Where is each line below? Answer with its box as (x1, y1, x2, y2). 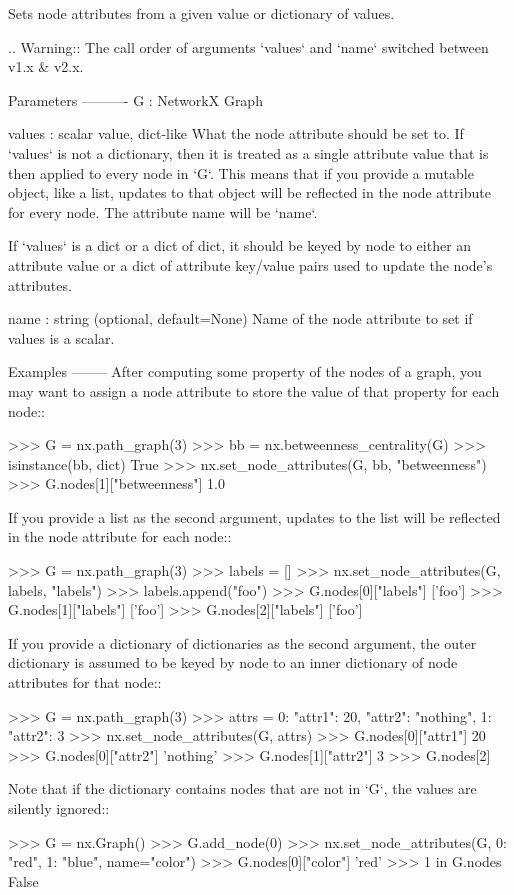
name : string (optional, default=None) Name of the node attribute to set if (8, 308, 473, 329)
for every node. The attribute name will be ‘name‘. (8, 201, 318, 222)
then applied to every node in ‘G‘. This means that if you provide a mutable (8, 162, 474, 183)
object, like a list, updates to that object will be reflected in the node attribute (8, 182, 491, 203)
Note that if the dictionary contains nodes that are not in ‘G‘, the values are (8, 778, 477, 799)
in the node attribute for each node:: (8, 526, 232, 547)
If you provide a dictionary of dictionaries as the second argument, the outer (8, 632, 477, 653)
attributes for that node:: (8, 672, 162, 693)
